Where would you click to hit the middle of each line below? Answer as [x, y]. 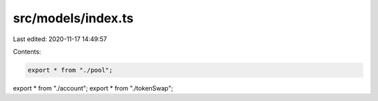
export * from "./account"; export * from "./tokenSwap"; [93, 88]
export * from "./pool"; [70, 70]
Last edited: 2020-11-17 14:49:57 [60, 39]
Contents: [27, 52]
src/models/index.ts [73, 18]
